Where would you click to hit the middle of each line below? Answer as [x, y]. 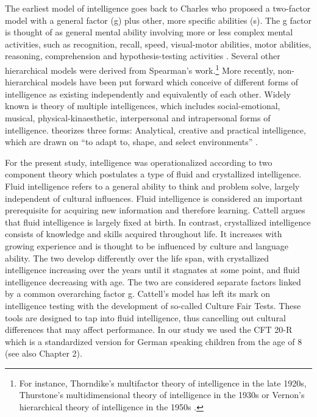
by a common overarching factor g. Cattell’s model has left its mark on [138, 294]
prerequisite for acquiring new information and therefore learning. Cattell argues [155, 210]
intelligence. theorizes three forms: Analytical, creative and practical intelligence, [155, 130]
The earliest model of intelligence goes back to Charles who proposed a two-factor [158, 8]
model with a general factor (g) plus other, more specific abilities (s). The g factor [158, 20]
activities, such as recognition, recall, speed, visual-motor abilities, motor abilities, [158, 44]
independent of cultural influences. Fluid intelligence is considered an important [154, 198]
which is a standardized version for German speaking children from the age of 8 [154, 341]
